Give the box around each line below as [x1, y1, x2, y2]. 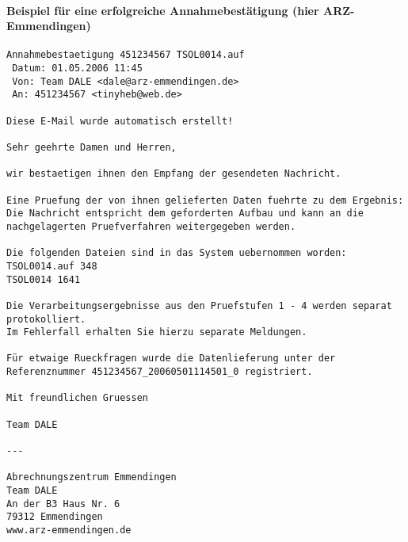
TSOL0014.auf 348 [6, 260, 97, 272]
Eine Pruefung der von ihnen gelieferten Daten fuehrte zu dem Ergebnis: [6, 194, 404, 206]
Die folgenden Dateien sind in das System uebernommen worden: [6, 247, 347, 259]
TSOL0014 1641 [6, 273, 81, 285]
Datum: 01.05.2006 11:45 [12, 63, 143, 74]
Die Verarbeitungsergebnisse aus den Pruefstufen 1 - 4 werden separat [6, 300, 392, 311]
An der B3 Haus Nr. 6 [6, 498, 120, 510]
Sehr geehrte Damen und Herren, [6, 141, 177, 153]
